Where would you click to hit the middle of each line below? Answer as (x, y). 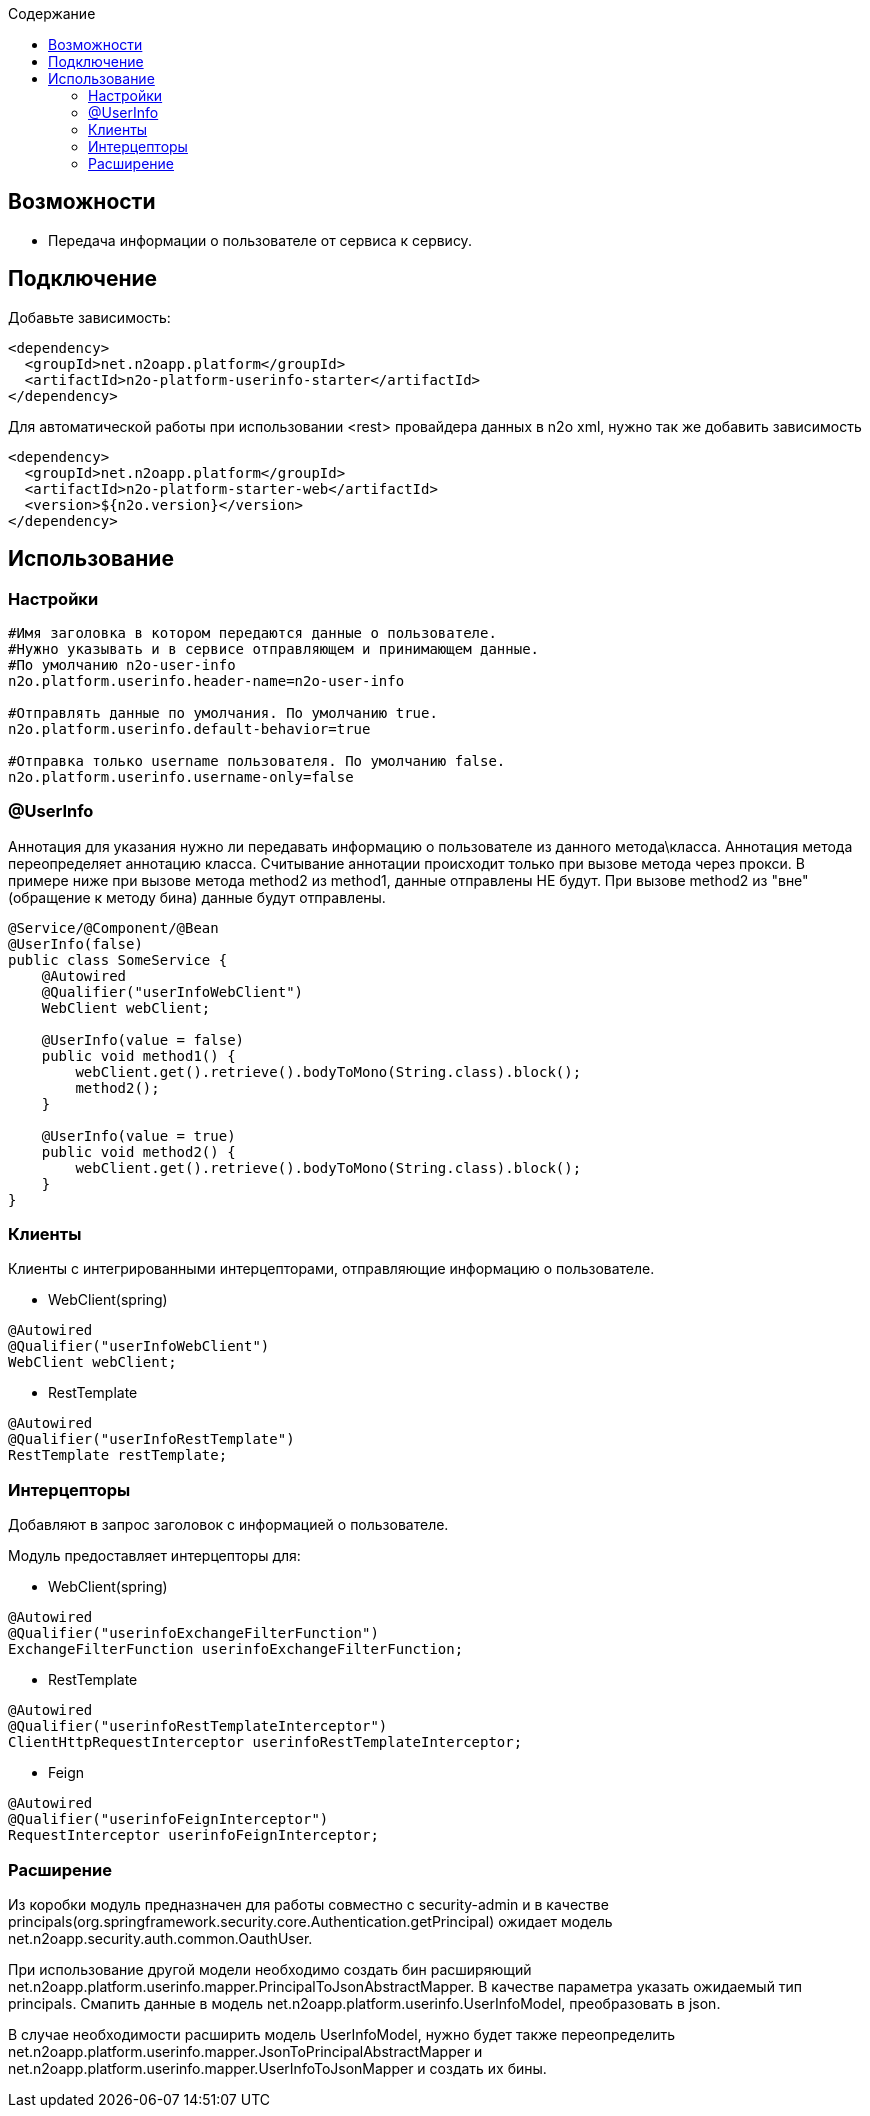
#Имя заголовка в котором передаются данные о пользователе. (252, 632)
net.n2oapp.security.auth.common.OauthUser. (160, 1938)
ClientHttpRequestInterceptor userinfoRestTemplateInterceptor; (265, 1742)
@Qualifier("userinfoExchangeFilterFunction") (193, 1633)
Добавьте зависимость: (89, 317)
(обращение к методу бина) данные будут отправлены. (197, 897)
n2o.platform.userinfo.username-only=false (181, 776)
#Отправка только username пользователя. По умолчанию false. (257, 760)
